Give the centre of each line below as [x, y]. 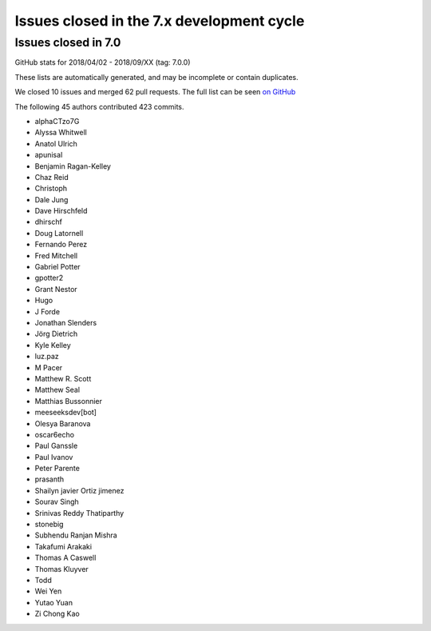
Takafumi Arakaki [63, 546]
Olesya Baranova [63, 423]
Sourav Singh [57, 502]
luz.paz [47, 357]
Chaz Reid [51, 177]
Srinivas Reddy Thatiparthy [79, 513]
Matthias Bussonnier [69, 401]
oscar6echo [55, 434]
